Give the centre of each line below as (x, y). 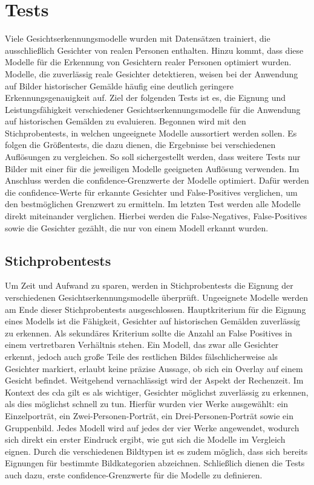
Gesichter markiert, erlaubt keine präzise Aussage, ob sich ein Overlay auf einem (154, 368)
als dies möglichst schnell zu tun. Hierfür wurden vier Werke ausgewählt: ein (147, 404)
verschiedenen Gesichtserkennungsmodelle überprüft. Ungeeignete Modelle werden (157, 297)
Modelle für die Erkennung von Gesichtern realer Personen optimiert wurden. (148, 62)
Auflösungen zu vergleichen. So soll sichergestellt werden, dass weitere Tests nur (153, 157)
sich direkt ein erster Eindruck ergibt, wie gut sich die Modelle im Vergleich (145, 439)
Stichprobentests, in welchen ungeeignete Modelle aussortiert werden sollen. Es (151, 133)
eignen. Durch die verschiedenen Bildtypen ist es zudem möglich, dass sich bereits (156, 451)
